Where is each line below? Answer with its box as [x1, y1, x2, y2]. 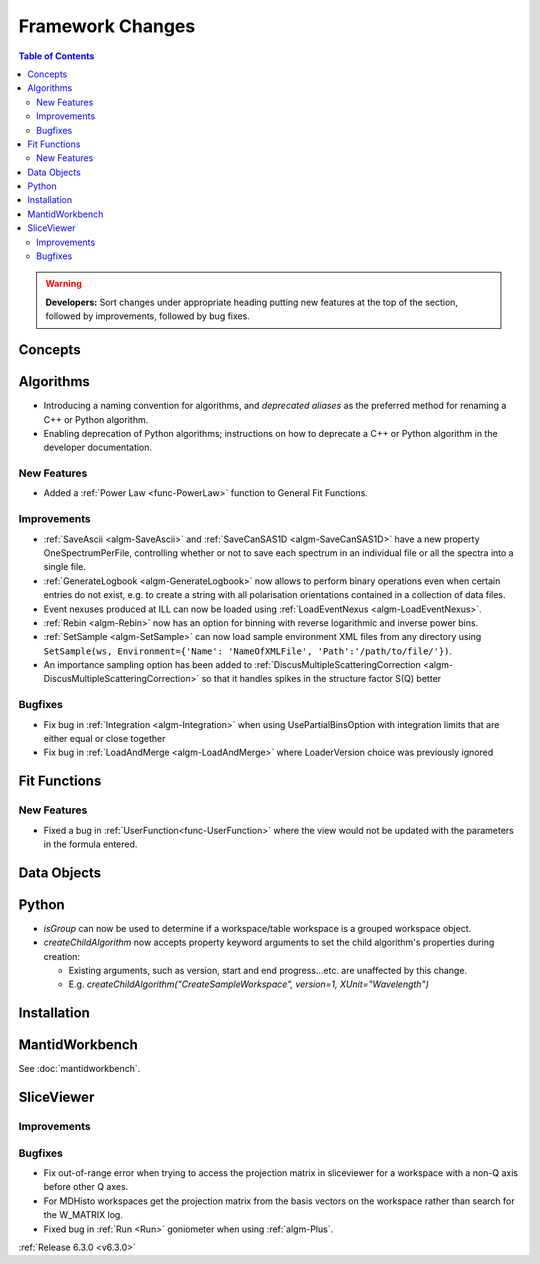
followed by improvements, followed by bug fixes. [45, 310, 250, 322]
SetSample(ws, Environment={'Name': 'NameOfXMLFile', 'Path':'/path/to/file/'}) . [43, 645, 453, 657]
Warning [45, 278, 82, 290]
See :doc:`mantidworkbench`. [18, 1063, 141, 1075]
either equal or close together [43, 733, 166, 744]
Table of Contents [18, 50, 95, 62]
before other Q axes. [43, 1181, 129, 1193]
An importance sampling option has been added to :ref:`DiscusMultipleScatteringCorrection [43, 659, 421, 671]
